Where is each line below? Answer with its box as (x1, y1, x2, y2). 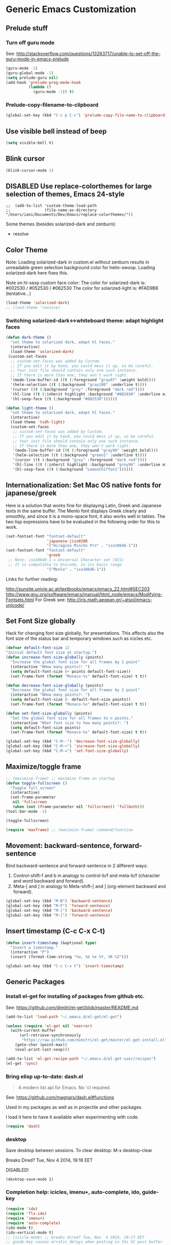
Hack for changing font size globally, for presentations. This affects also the (6, 630, 164, 636)
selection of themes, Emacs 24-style (6, 190, 125, 199)
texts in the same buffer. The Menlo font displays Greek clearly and (6, 508, 146, 514)
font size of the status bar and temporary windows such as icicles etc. (6, 636, 153, 642)
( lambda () (28, 85, 52, 90)
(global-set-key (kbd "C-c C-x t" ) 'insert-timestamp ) (6, 964, 124, 969)
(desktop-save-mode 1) (6, 1177, 54, 1182)
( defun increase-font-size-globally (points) (6, 655, 104, 660)
